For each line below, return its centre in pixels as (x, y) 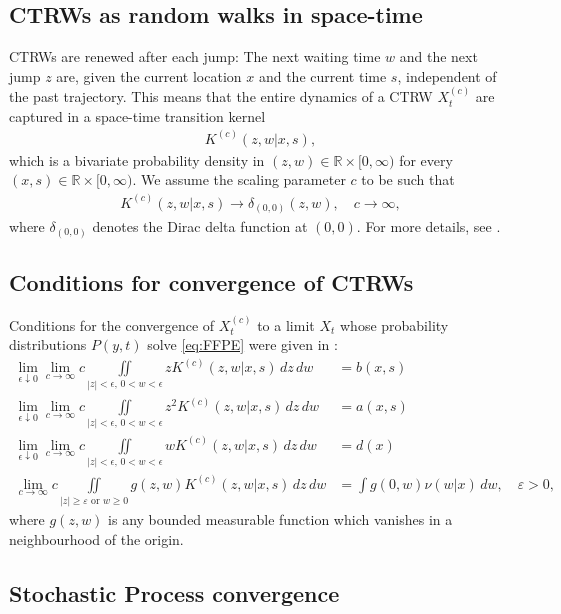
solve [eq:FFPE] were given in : (242, 344)
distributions (48, 344)
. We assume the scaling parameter (239, 179)
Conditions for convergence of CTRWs (211, 281)
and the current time (322, 75)
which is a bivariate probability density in (137, 159)
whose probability (394, 324)
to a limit (286, 324)
